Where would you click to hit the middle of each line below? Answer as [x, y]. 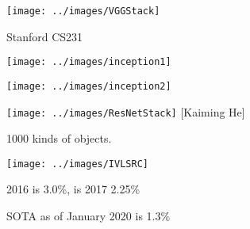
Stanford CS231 [45, 36]
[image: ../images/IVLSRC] [77, 164]
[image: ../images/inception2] [89, 86]
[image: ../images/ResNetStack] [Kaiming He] [126, 111]
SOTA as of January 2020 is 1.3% [88, 216]
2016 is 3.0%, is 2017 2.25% [73, 189]
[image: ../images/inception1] [89, 62]
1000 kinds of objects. [59, 138]
